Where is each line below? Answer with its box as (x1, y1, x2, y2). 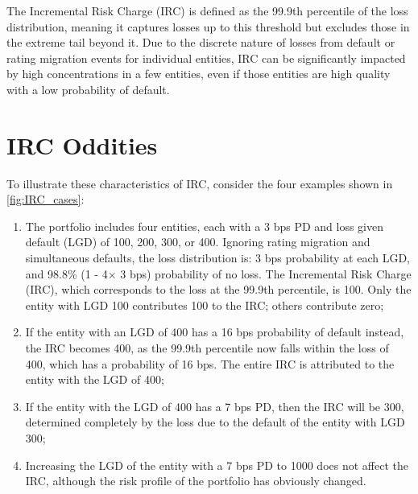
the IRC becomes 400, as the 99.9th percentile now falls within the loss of (25, 340, 389, 356)
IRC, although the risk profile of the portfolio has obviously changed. (25, 472, 366, 489)
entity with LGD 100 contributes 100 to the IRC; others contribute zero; (25, 296, 384, 313)
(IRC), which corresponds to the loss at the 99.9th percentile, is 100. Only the (25, 281, 412, 298)
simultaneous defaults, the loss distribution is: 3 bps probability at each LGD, (25, 249, 411, 266)
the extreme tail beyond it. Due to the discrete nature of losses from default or (6, 34, 395, 51)
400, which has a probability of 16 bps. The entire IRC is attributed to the (25, 355, 395, 372)
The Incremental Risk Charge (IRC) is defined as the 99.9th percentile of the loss (6, 2, 408, 19)
